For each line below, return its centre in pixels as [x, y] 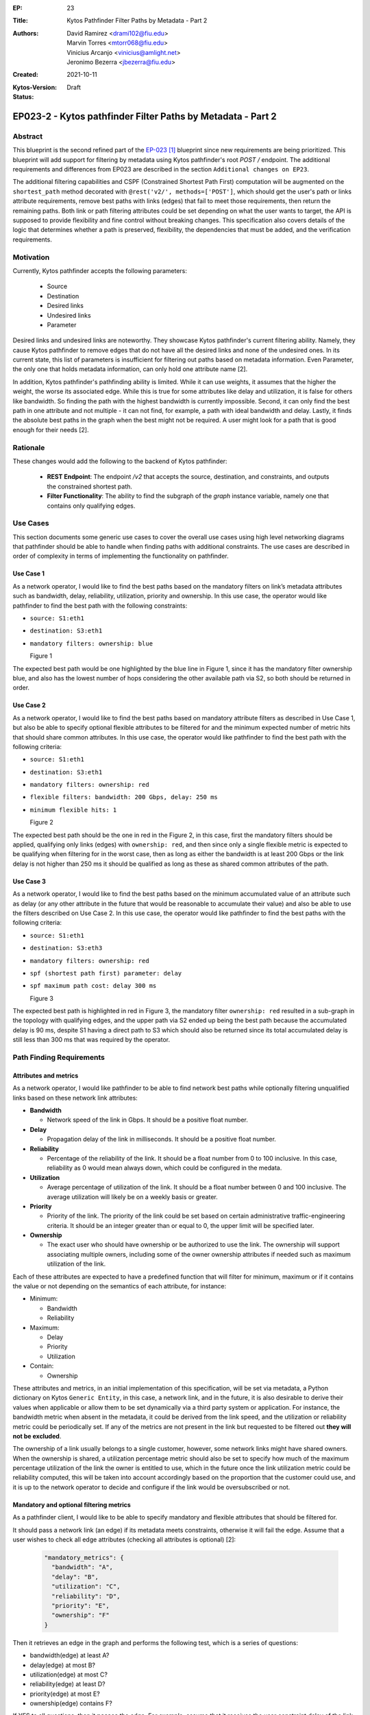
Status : [23, 97]
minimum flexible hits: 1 [73, 810]
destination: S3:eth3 [66, 948]
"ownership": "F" [81, 1615]
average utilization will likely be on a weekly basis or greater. [133, 1196]
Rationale [29, 447]
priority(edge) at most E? [65, 1694]
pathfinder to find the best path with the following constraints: [100, 605]
